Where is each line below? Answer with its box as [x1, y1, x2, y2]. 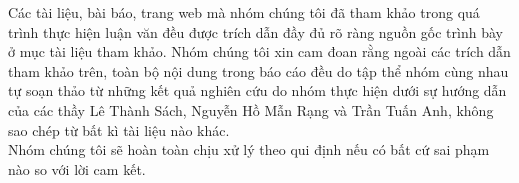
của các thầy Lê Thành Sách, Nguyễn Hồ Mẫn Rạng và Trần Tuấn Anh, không [8, 99, 494, 120]
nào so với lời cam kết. [8, 158, 146, 179]
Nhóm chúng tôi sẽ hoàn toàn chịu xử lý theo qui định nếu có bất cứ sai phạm [8, 139, 490, 160]
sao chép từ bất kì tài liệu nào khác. [8, 119, 230, 140]
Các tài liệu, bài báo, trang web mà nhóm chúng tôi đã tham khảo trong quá [8, 2, 480, 22]
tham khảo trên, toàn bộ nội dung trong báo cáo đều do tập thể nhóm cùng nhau [8, 60, 509, 81]
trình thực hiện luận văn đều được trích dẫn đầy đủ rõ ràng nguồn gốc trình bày [8, 21, 503, 42]
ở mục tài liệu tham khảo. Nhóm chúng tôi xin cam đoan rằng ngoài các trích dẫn [8, 41, 511, 62]
